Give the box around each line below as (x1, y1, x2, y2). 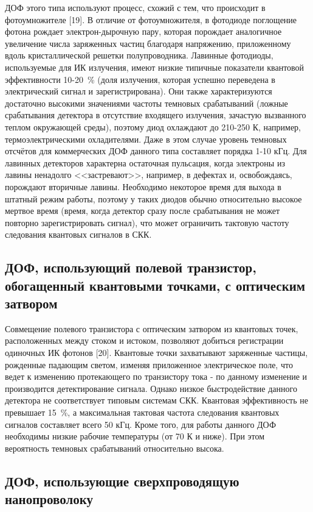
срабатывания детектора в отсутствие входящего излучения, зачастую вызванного (5, 108, 306, 121)
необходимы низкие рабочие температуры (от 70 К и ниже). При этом (5, 430, 265, 443)
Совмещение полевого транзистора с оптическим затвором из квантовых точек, (5, 322, 298, 335)
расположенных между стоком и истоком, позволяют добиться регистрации (5, 334, 284, 347)
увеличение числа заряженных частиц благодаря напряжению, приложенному (5, 37, 291, 49)
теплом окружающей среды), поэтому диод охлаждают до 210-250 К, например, (5, 120, 301, 133)
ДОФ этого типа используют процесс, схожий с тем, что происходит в (5, 1, 266, 13)
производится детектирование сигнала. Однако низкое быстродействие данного (5, 382, 297, 394)
